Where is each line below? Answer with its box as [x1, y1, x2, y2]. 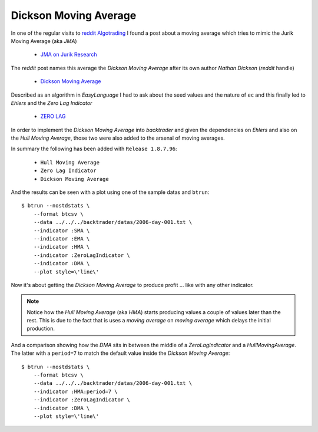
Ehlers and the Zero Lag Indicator [11, 99, 92, 106]
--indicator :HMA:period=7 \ [33, 388, 118, 395]
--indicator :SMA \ [33, 227, 90, 234]
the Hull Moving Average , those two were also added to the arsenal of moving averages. [11, 134, 225, 141]
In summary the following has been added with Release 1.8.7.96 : [11, 145, 177, 153]
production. [26, 325, 55, 332]
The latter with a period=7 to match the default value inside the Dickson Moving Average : [11, 349, 230, 357]
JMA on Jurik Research [40, 51, 97, 58]
